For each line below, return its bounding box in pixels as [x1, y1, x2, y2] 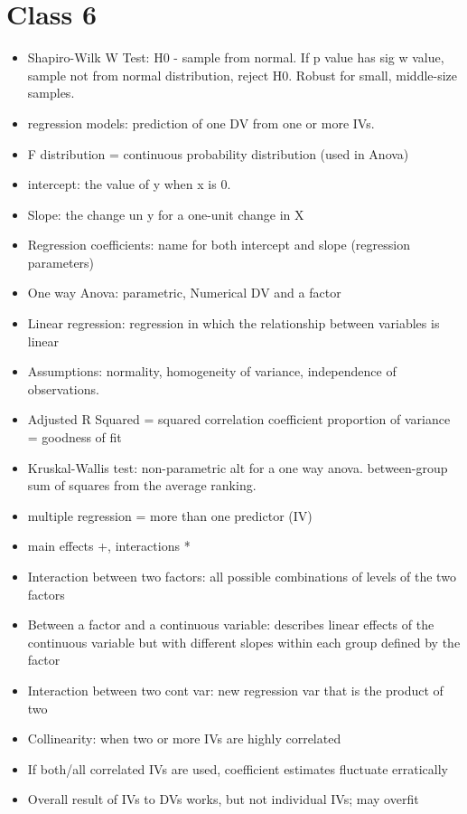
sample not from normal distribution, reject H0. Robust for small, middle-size [27, 65, 458, 84]
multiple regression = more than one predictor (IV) [27, 506, 313, 525]
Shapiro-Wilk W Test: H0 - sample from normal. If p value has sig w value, [27, 48, 444, 67]
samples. [27, 83, 75, 102]
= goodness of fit [27, 428, 122, 447]
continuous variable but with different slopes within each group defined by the [27, 632, 461, 651]
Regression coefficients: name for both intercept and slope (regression [27, 235, 410, 254]
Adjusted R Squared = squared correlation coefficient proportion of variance [27, 410, 451, 429]
